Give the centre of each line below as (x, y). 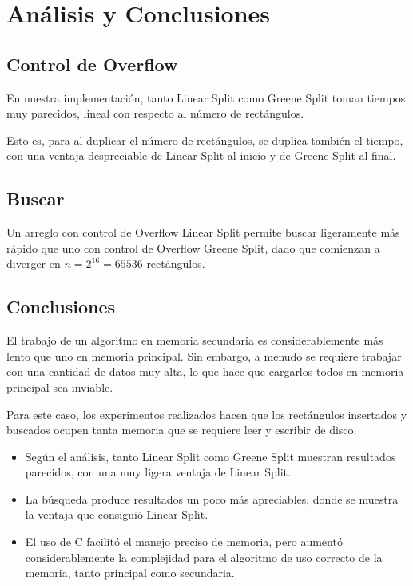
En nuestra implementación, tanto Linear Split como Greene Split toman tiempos (206, 97)
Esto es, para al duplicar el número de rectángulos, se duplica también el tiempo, (205, 140)
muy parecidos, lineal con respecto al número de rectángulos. (155, 113)
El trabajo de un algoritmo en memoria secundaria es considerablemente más (195, 340)
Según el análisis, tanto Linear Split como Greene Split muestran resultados (210, 456)
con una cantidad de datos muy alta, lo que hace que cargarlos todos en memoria (205, 371)
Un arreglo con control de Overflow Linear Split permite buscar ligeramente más (203, 232)
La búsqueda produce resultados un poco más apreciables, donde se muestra (212, 498)
